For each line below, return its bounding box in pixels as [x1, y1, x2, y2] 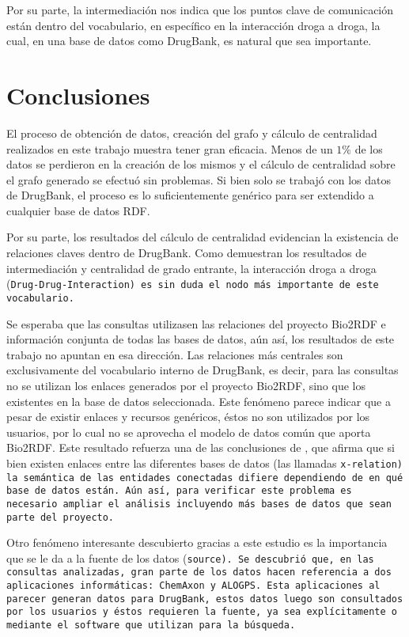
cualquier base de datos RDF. [6, 202, 150, 218]
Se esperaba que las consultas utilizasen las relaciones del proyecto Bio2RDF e [6, 315, 386, 332]
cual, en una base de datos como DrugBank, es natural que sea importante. [6, 32, 372, 49]
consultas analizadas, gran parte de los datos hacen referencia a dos [6, 567, 392, 578]
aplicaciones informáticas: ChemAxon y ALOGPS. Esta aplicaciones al [6, 580, 381, 592]
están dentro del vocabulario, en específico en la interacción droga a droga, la [6, 17, 381, 33]
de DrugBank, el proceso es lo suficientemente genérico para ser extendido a [6, 187, 374, 203]
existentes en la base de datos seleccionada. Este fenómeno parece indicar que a [6, 392, 391, 409]
